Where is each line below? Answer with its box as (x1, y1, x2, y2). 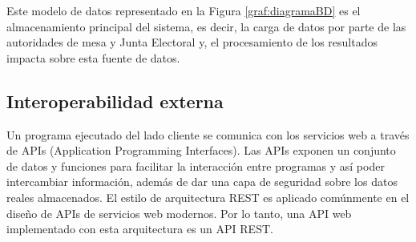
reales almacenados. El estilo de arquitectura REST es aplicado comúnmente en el (6, 188, 410, 205)
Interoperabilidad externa (6, 88, 224, 113)
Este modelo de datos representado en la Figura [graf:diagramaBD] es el (6, 2, 361, 18)
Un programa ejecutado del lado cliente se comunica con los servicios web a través (6, 126, 410, 143)
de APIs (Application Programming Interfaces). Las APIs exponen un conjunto (6, 142, 396, 159)
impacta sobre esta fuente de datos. (6, 49, 180, 66)
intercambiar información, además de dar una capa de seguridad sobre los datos (6, 173, 398, 190)
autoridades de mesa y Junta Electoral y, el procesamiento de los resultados (6, 34, 378, 50)
